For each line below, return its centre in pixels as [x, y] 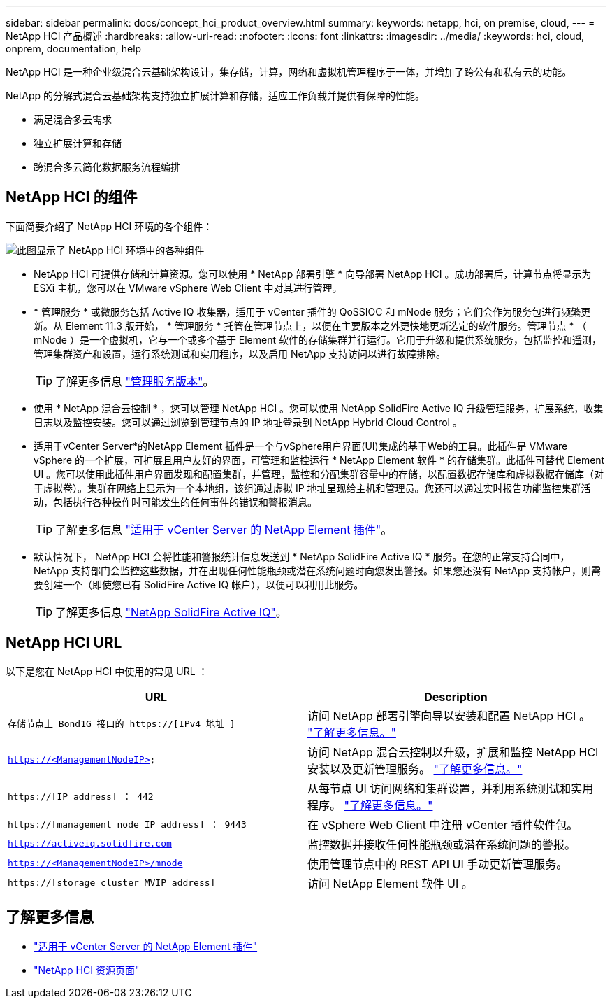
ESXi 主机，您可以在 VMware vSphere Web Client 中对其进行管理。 [188, 288]
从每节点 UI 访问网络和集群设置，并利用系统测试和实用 [451, 788]
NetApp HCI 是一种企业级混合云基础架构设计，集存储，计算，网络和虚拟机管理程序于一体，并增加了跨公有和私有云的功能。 [289, 72]
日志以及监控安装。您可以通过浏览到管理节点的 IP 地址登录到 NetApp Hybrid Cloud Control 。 [248, 422]
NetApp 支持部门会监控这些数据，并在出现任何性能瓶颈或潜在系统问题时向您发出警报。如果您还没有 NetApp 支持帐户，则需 [317, 570]
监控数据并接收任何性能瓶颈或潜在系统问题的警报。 [442, 844]
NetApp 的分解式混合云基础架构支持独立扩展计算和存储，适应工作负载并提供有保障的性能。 [216, 96]
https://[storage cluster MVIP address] [112, 883]
